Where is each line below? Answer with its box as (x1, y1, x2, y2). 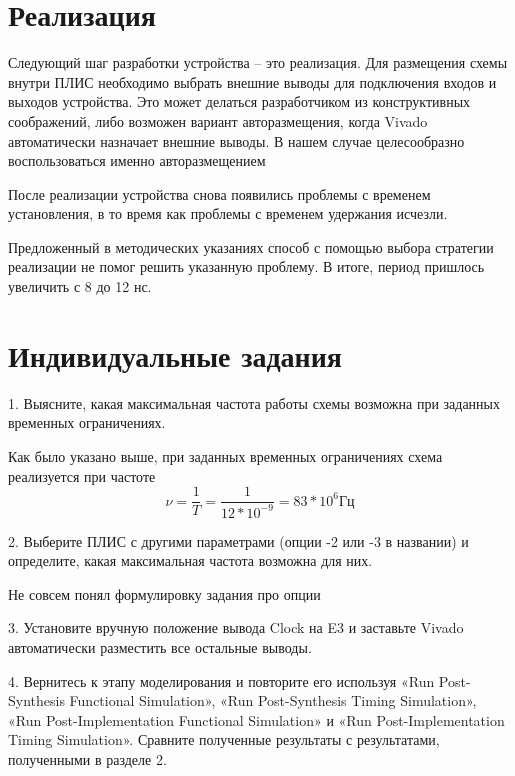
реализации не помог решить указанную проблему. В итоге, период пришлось (8, 256, 485, 277)
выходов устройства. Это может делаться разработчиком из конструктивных (8, 91, 471, 112)
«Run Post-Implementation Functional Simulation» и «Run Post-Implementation (8, 709, 505, 730)
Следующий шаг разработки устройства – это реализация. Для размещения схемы (8, 52, 508, 73)
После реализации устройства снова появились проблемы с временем (8, 183, 431, 204)
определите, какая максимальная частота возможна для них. (8, 550, 373, 571)
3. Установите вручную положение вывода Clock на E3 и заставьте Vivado (8, 617, 464, 638)
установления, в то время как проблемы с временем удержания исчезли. (8, 203, 448, 224)
